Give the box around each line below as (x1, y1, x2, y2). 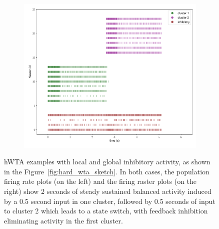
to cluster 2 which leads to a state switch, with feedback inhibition (4, 205, 208, 216)
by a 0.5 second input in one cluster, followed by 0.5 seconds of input (4, 195, 215, 206)
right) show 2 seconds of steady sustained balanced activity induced (4, 185, 211, 196)
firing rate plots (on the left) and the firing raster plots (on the (4, 176, 197, 186)
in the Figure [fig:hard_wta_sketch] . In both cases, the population (4, 166, 209, 176)
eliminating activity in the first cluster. (4, 215, 123, 225)
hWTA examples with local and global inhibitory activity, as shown (4, 156, 210, 167)
